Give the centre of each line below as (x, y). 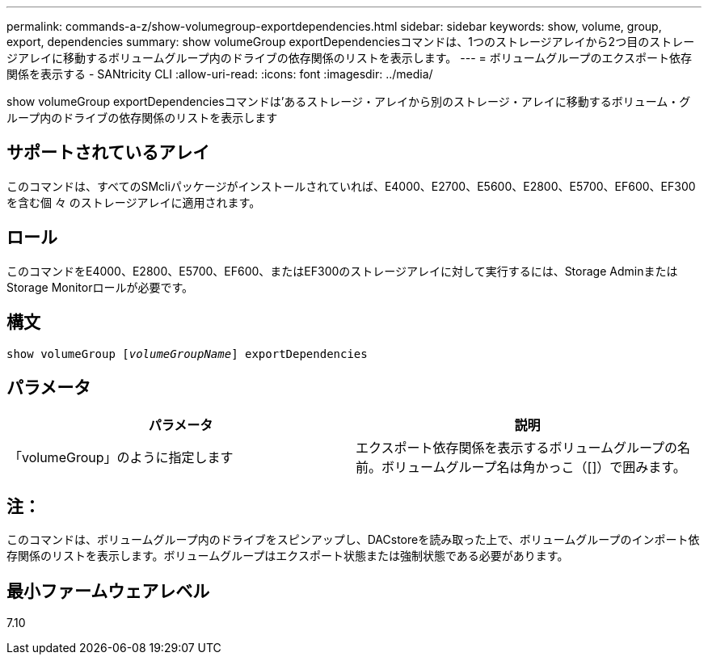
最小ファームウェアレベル (108, 591)
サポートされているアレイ (108, 153)
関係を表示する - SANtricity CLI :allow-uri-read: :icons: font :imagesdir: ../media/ (220, 74)
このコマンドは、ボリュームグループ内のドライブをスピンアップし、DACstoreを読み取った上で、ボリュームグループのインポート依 (353, 540)
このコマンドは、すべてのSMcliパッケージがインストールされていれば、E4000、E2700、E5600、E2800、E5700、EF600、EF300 (351, 186)
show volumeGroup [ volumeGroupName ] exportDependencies (187, 354)
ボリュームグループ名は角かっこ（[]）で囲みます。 (534, 467)
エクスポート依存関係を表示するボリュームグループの (517, 448)
